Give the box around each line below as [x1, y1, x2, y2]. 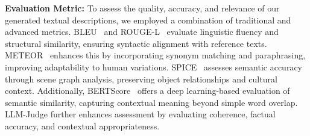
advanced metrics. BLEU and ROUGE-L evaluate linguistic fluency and [5, 25, 279, 38]
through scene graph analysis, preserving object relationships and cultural [5, 72, 277, 85]
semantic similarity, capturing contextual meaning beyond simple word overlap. [5, 96, 298, 108]
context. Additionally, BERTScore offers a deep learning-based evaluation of [5, 84, 290, 97]
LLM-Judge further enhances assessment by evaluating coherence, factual [5, 108, 276, 120]
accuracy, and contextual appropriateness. [5, 119, 160, 132]
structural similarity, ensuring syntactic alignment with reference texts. [5, 37, 267, 49]
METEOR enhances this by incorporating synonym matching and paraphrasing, [5, 49, 306, 61]
